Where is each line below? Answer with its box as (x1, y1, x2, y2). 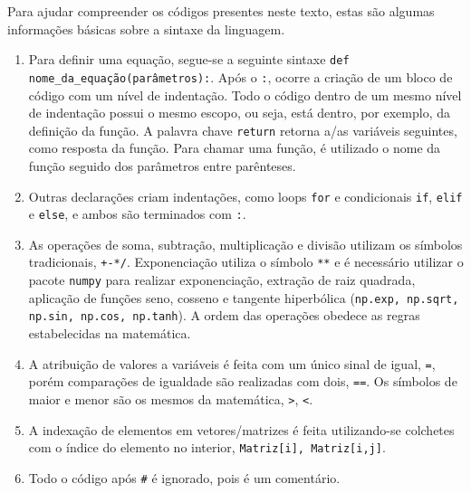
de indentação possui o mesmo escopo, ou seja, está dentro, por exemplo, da (28, 103, 451, 122)
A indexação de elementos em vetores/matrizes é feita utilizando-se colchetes (28, 420, 455, 439)
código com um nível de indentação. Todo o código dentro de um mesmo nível (28, 85, 462, 104)
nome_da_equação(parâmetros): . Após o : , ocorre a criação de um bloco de (28, 67, 453, 86)
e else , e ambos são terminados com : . (28, 204, 246, 223)
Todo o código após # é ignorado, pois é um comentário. (28, 468, 341, 487)
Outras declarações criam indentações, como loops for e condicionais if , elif (28, 186, 463, 205)
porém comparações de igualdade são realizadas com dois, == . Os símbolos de (28, 372, 457, 391)
